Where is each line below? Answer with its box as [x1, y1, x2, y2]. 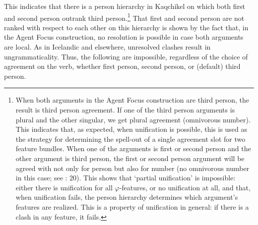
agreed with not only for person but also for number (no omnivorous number [15, 163, 250, 173]
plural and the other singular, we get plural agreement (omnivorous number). [15, 114, 251, 124]
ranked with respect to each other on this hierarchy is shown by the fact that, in [4, 22, 249, 32]
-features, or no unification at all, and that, [119, 182, 251, 192]
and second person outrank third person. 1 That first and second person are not [4, 11, 245, 23]
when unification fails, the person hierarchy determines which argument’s [15, 192, 238, 202]
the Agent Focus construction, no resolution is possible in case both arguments [4, 32, 244, 42]
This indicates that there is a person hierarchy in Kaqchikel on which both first [4, 1, 245, 11]
